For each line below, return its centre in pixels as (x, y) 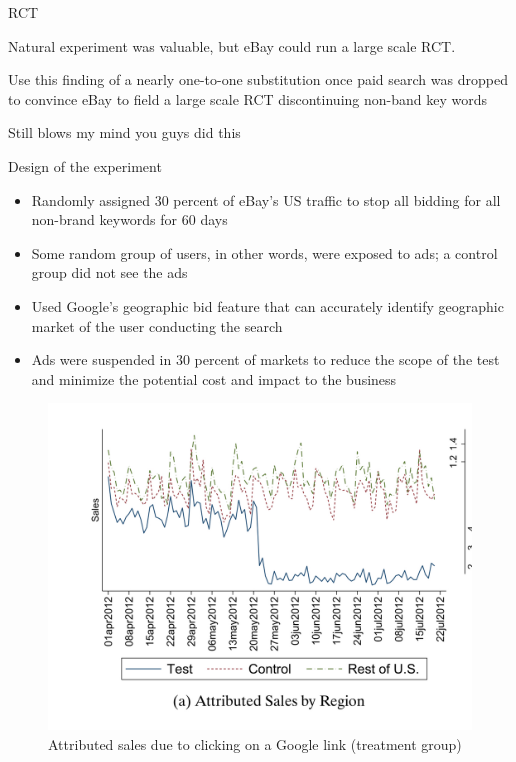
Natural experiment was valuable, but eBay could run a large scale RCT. (232, 45)
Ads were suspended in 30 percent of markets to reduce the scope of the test (265, 359)
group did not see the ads (109, 272)
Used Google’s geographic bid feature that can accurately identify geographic (267, 305)
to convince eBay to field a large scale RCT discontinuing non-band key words (247, 98)
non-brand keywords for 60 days (129, 219)
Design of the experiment (85, 165)
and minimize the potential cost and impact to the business (214, 378)
